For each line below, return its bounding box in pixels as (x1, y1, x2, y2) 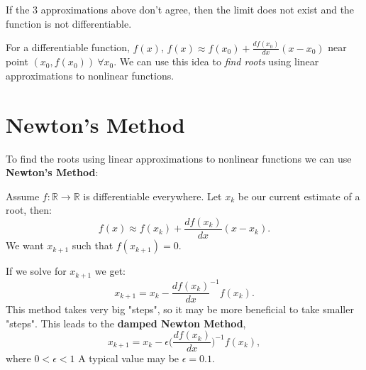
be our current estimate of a (238, 188, 360, 203)
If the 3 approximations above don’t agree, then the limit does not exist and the (6, 2, 355, 16)
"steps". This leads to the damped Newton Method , (6, 315, 246, 330)
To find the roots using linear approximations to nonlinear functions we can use (6, 151, 352, 165)
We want (6, 238, 44, 253)
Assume (6, 188, 40, 203)
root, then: (6, 202, 52, 217)
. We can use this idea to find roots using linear (113, 54, 319, 69)
